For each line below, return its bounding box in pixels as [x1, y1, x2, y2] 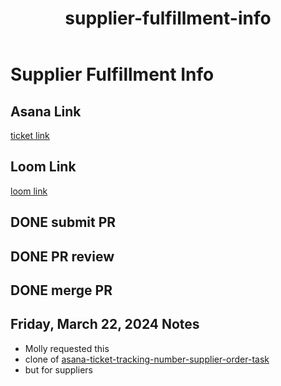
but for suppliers [24, 363, 93, 376]
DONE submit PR [10, 214, 117, 231]
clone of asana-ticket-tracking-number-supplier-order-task [24, 353, 270, 365]
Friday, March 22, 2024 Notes [10, 316, 200, 333]
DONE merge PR [10, 282, 113, 299]
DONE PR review [10, 248, 115, 265]
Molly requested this [24, 342, 110, 354]
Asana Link [10, 103, 82, 120]
